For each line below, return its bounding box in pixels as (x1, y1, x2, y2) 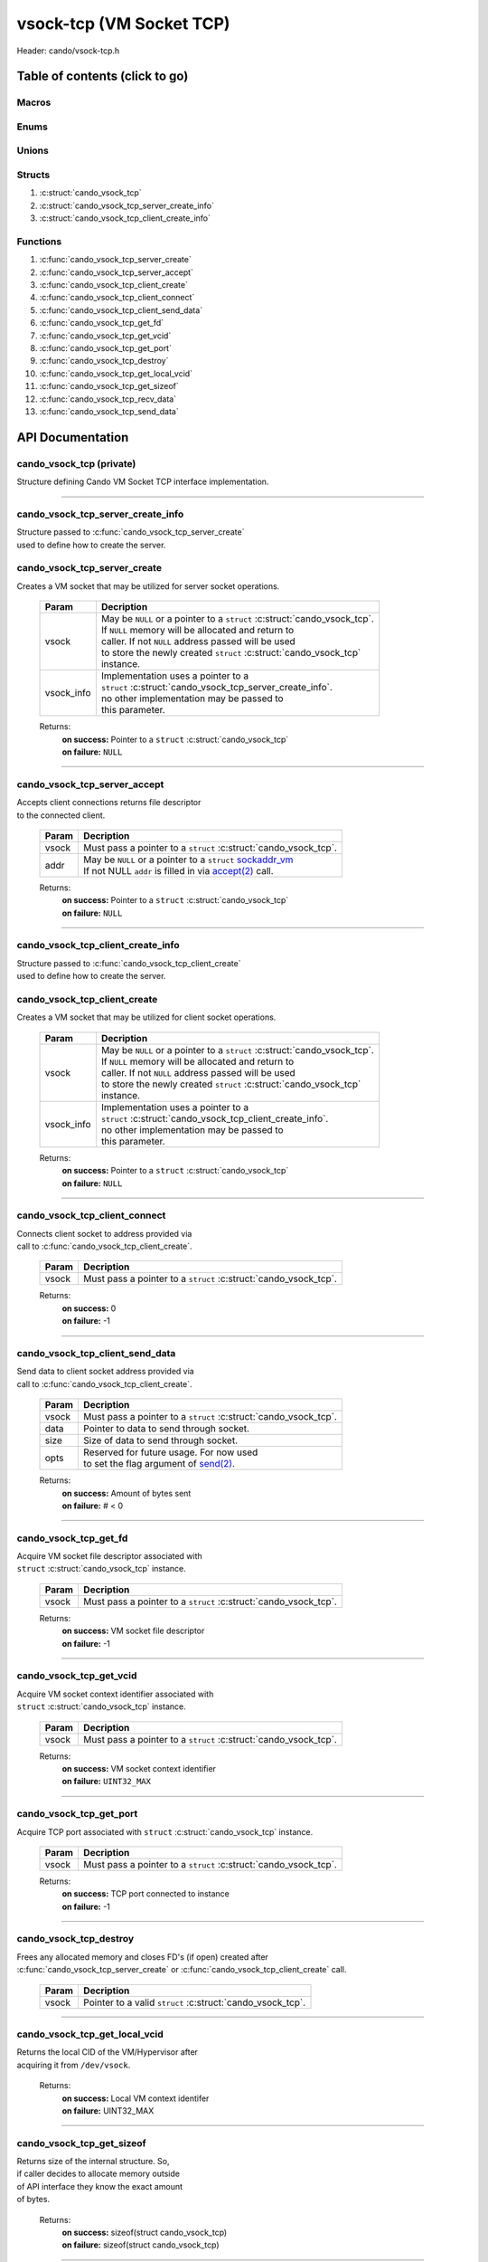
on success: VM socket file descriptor (61, 1625, 205, 1637)
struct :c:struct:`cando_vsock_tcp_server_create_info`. (100, 681, 333, 694)
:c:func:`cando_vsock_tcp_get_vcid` (39, 330, 172, 341)
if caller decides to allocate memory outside (16, 2168, 181, 2180)
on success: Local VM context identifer (61, 2093, 210, 2104)
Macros (16, 96, 52, 109)
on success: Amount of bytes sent (61, 1487, 192, 1498)
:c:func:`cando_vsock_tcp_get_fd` (39, 318, 164, 328)
